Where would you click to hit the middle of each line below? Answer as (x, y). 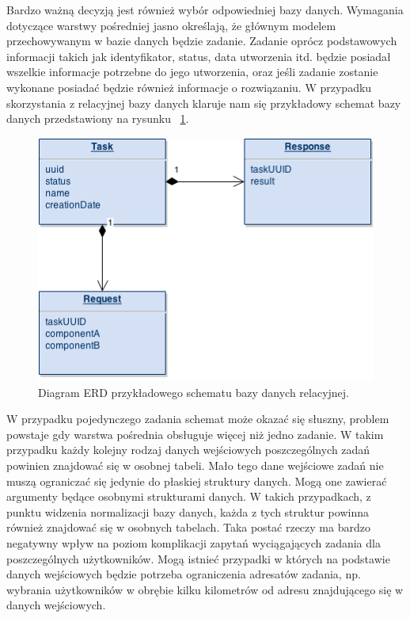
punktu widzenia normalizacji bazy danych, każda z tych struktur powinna (188, 511)
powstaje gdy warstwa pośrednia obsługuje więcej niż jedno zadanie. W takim (195, 434)
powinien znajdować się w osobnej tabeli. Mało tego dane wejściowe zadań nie (195, 465)
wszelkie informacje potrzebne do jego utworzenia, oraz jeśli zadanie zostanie (192, 72)
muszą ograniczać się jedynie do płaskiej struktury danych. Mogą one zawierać (197, 481)
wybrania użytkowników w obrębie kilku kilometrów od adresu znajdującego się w (205, 589)
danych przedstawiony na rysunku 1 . (98, 118)
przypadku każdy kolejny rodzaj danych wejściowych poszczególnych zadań (188, 450)
